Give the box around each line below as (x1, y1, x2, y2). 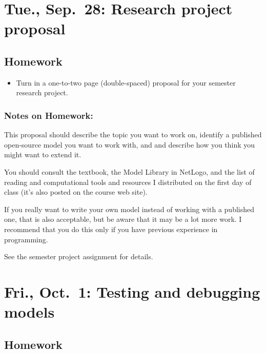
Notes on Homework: (4, 109, 93, 121)
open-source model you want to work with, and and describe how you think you (4, 139, 255, 150)
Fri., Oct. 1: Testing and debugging (4, 281, 260, 302)
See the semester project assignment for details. (4, 251, 153, 262)
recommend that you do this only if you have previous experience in (4, 223, 218, 234)
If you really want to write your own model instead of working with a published (4, 203, 254, 214)
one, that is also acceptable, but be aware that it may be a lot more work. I (4, 214, 242, 224)
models (4, 301, 55, 322)
